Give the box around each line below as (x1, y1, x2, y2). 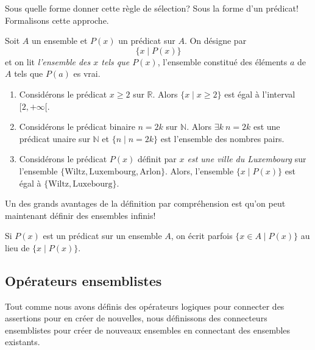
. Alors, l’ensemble (165, 164, 234, 177)
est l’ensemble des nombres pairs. (160, 132, 285, 145)
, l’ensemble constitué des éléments (157, 55, 288, 68)
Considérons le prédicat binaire (19, 120, 135, 133)
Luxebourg (73, 179, 113, 188)
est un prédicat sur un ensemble (43, 229, 162, 242)
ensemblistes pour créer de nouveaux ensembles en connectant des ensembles (5, 323, 291, 336)
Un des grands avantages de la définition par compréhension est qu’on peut (5, 197, 286, 210)
